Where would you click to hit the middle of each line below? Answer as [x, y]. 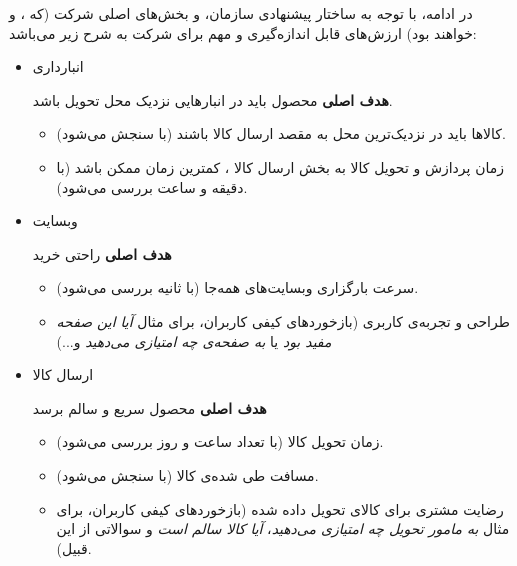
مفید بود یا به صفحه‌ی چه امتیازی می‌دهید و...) [194, 340]
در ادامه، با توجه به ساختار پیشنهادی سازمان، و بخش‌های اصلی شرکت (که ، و [241, 13]
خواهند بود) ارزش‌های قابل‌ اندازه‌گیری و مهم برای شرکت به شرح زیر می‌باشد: [243, 32]
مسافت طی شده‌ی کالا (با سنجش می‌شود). [187, 474]
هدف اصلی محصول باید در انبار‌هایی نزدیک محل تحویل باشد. [212, 99]
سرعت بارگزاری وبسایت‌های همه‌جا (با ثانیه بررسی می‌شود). [237, 287]
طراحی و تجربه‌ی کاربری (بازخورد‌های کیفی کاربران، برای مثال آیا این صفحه [283, 320]
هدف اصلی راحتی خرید [102, 253]
